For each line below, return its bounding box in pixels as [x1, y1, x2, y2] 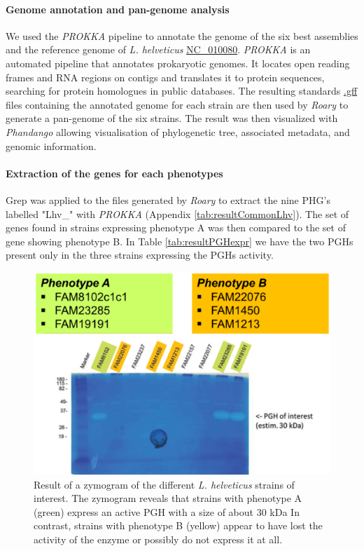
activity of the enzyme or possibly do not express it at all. [34, 531, 283, 546]
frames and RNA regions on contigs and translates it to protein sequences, [6, 69, 325, 84]
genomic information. [6, 138, 97, 153]
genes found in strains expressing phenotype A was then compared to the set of [6, 220, 346, 235]
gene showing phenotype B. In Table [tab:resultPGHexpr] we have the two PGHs [6, 233, 353, 248]
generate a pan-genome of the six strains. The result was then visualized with [6, 111, 338, 125]
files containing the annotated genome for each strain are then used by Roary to [6, 97, 349, 111]
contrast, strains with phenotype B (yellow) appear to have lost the [34, 518, 323, 533]
